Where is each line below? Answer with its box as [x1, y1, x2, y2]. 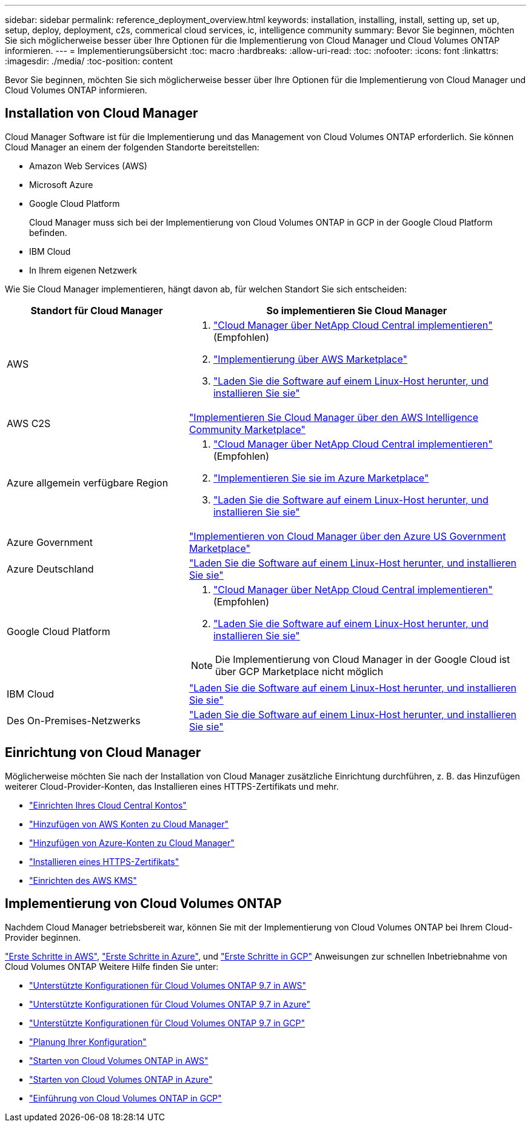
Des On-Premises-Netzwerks [7, 714, 141, 727]
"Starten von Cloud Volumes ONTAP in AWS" [29, 1055, 209, 1066]
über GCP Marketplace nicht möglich [215, 665, 384, 678]
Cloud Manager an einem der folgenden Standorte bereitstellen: [5, 141, 259, 152]
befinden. [29, 227, 67, 238]
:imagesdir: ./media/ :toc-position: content [5, 56, 173, 66]
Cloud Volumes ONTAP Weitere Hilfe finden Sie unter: [5, 961, 219, 972]
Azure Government [7, 536, 93, 548]
